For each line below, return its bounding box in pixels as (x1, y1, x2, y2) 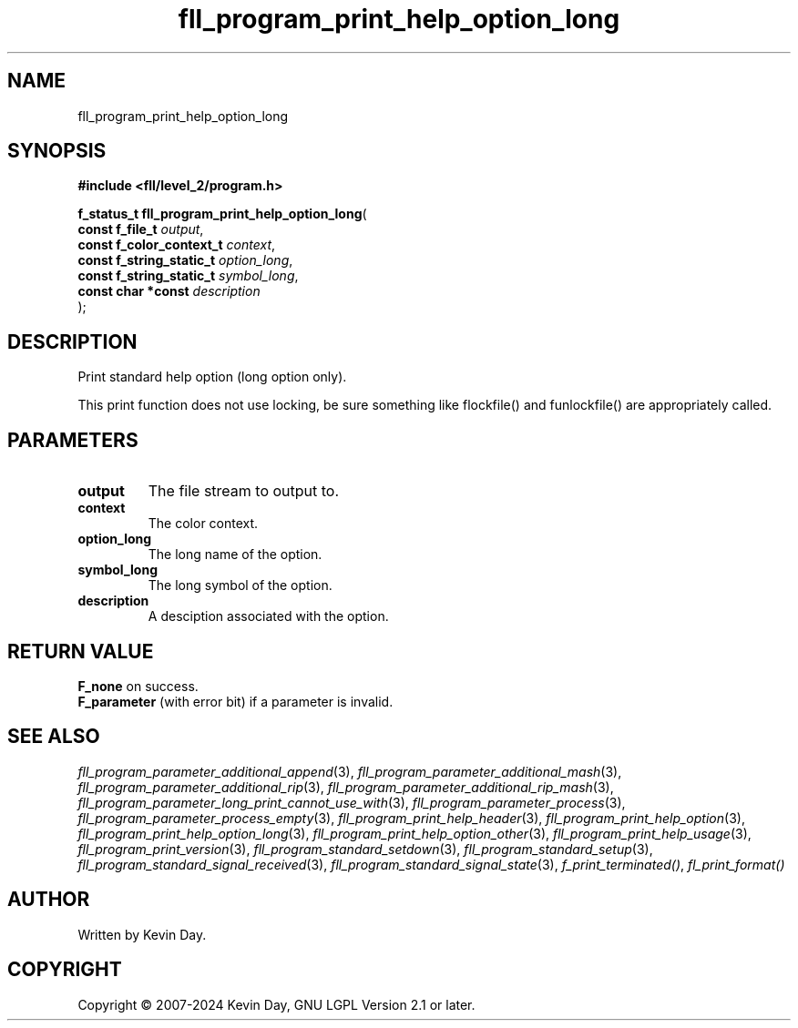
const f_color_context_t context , (77, 237, 276, 253)
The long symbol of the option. (148, 577, 332, 594)
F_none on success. (77, 677, 199, 694)
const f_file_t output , (77, 221, 204, 238)
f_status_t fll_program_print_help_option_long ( (77, 206, 367, 222)
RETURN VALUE (7, 639, 154, 663)
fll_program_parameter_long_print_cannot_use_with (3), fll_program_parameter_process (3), (77, 794, 626, 810)
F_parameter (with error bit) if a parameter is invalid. (77, 693, 394, 709)
